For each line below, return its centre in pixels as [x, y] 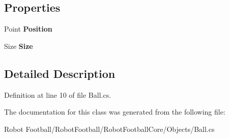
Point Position [28, 29]
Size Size [19, 46]
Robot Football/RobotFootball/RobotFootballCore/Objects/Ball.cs [109, 129]
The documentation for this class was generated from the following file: [115, 112]
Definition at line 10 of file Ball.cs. [58, 94]
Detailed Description [60, 73]
